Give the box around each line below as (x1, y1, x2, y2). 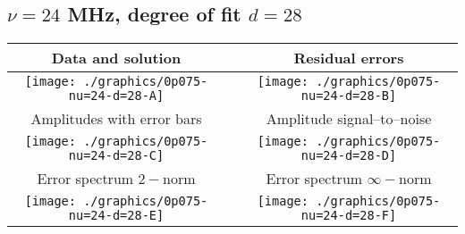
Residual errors (293, 47, 404, 69)
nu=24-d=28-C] (68, 148, 165, 163)
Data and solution (51, 47, 182, 69)
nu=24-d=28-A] (68, 88, 165, 104)
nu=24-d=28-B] (300, 88, 397, 104)
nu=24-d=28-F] (300, 208, 397, 223)
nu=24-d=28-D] (300, 148, 397, 163)
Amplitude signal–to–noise (266, 108, 432, 130)
